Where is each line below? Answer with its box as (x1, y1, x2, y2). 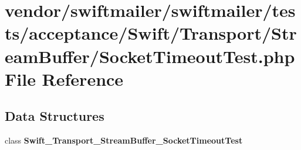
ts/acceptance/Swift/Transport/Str (5, 21, 297, 45)
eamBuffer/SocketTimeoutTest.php (5, 44, 295, 68)
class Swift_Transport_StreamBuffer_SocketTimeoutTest (5, 134, 243, 146)
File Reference (5, 67, 124, 90)
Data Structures (5, 107, 104, 125)
